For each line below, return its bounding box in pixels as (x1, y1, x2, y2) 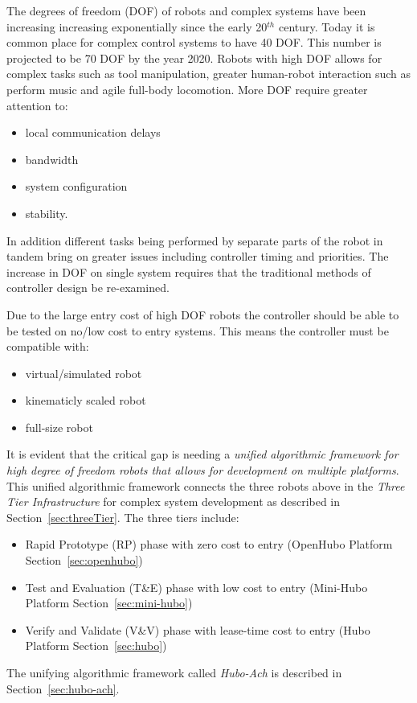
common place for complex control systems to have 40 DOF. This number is (6, 34, 382, 51)
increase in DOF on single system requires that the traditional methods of (6, 263, 371, 280)
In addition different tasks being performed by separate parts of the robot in (6, 232, 383, 249)
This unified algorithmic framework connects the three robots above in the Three (6, 477, 405, 494)
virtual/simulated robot (25, 364, 142, 381)
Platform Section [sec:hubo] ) (25, 637, 167, 654)
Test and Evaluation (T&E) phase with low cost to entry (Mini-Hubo (25, 578, 368, 595)
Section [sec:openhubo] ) (25, 552, 143, 569)
